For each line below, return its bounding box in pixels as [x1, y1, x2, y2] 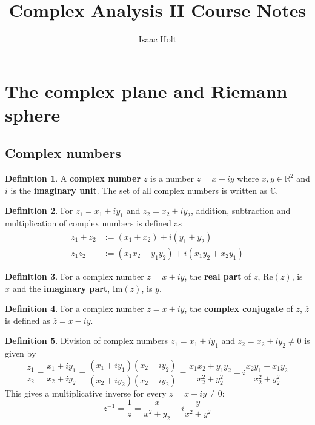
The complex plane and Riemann [5, 78, 288, 103]
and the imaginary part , [12, 282, 110, 294]
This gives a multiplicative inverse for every [5, 386, 167, 399]
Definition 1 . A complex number [5, 172, 141, 185]
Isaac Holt [138, 33, 177, 45]
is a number [150, 172, 194, 185]
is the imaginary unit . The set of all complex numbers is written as [10, 183, 268, 196]
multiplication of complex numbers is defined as [5, 217, 182, 229]
